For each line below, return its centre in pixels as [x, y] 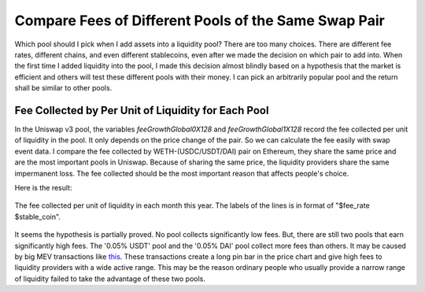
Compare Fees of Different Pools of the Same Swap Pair [200, 20]
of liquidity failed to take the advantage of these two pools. [110, 279]
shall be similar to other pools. [63, 88]
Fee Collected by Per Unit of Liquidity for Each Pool [142, 110]
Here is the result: [43, 187]
